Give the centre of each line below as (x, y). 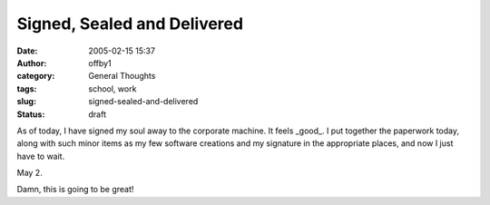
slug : (26, 102)
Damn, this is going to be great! (75, 190)
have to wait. (41, 156)
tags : (27, 88)
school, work (113, 88)
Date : (27, 51)
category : (36, 76)
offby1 (100, 63)
